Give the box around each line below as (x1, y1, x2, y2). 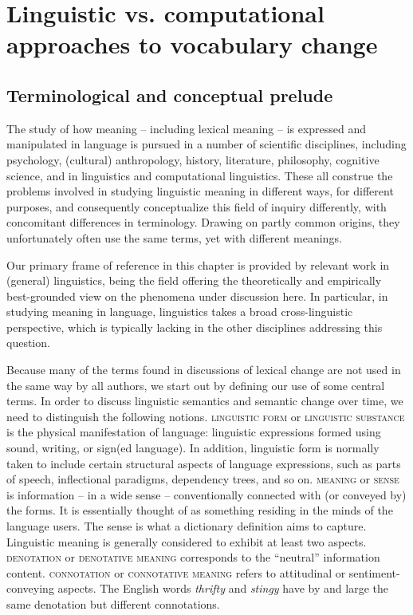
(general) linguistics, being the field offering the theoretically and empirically (6, 272, 382, 289)
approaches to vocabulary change (6, 28, 378, 61)
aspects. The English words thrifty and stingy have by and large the (57, 580, 388, 597)
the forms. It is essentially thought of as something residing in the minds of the (6, 502, 393, 518)
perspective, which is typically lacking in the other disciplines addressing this (6, 318, 383, 335)
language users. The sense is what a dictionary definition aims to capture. (6, 518, 367, 534)
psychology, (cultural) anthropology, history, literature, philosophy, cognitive (6, 151, 380, 168)
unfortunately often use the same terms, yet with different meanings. (6, 229, 342, 246)
